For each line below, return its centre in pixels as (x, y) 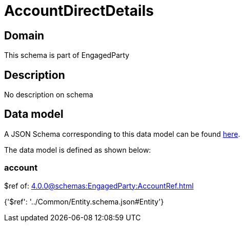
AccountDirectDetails (79, 11)
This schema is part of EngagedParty (67, 55)
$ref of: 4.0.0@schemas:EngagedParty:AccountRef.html (99, 186)
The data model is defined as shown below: (78, 150)
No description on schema (49, 95)
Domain (24, 35)
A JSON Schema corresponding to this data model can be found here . (122, 134)
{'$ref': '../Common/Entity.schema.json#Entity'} (84, 201)
